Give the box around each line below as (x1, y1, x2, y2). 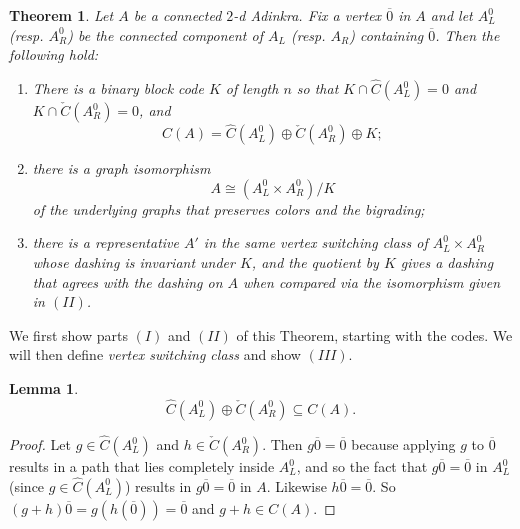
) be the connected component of (67, 24, 263, 45)
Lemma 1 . (9, 377, 79, 398)
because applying (351, 434, 456, 454)
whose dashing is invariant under (32, 252, 235, 272)
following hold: (9, 44, 99, 65)
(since (9, 475, 45, 496)
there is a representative (32, 232, 179, 253)
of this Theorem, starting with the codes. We (236, 324, 513, 345)
